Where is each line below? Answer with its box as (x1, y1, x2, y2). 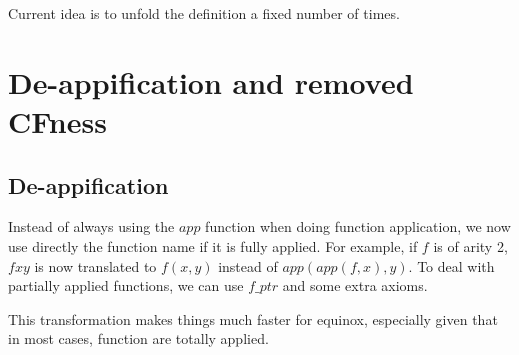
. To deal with (408, 255, 495, 276)
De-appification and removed (8, 61, 414, 102)
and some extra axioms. (282, 275, 428, 296)
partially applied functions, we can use (8, 275, 244, 296)
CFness (8, 100, 107, 141)
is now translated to (34, 255, 157, 276)
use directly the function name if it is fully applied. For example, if (8, 235, 418, 256)
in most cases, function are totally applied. (8, 328, 269, 349)
